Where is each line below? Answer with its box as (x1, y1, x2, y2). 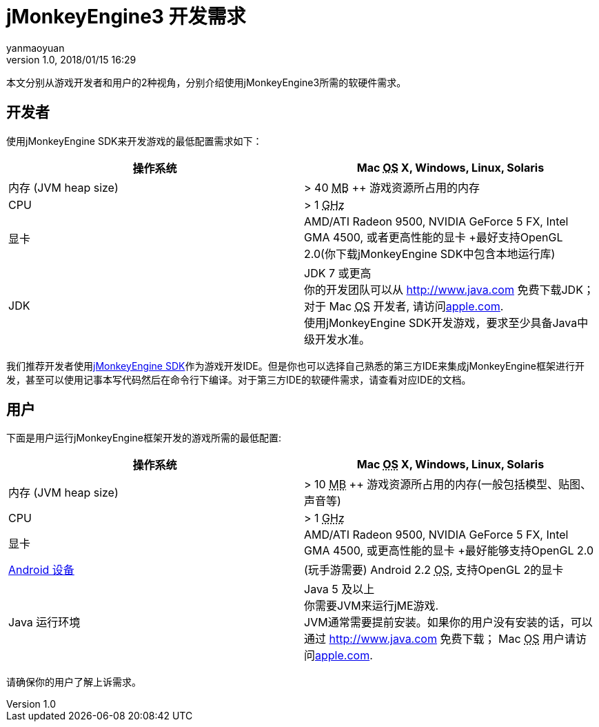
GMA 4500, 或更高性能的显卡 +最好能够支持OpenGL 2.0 (304, 544, 594, 558)
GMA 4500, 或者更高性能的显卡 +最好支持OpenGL (304, 230, 563, 244)
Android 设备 (8, 563, 74, 577)
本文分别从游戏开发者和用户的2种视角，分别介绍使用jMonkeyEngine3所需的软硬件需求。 (6, 76, 407, 88)
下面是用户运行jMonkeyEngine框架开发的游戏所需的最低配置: (6, 432, 282, 444)
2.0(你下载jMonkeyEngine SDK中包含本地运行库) (304, 246, 556, 261)
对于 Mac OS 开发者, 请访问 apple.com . (304, 299, 504, 313)
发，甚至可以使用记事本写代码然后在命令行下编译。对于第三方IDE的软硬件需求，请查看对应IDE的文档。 (6, 373, 471, 386)
